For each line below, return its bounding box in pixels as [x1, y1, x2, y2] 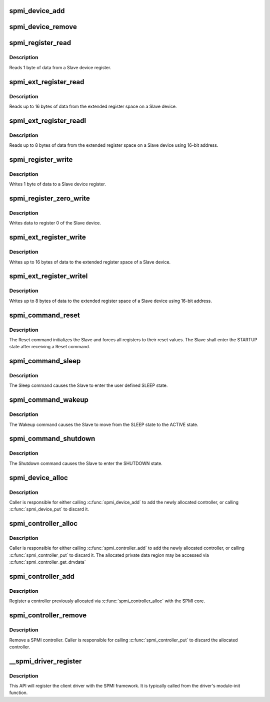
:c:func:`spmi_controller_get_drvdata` [9, 559, 86, 565]
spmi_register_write [9, 155, 73, 164]
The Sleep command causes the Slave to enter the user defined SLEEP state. [9, 382, 168, 388]
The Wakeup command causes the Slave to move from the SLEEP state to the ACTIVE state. [9, 421, 198, 427]
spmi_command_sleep [9, 357, 81, 365]
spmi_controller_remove [9, 611, 87, 620]
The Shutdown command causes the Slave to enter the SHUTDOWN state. [9, 460, 162, 466]
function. [9, 689, 28, 696]
